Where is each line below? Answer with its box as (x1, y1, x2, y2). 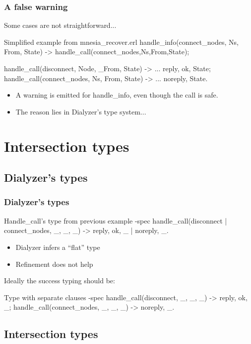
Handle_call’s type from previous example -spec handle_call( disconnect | (4, 215, 227, 226)
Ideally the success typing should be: (4, 275, 115, 286)
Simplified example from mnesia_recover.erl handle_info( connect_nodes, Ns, (4, 36, 239, 47)
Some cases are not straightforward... (4, 20, 117, 30)
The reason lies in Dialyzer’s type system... (15, 106, 146, 116)
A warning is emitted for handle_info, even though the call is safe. (15, 90, 218, 100)
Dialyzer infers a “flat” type (15, 241, 100, 252)
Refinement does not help (15, 258, 93, 269)
